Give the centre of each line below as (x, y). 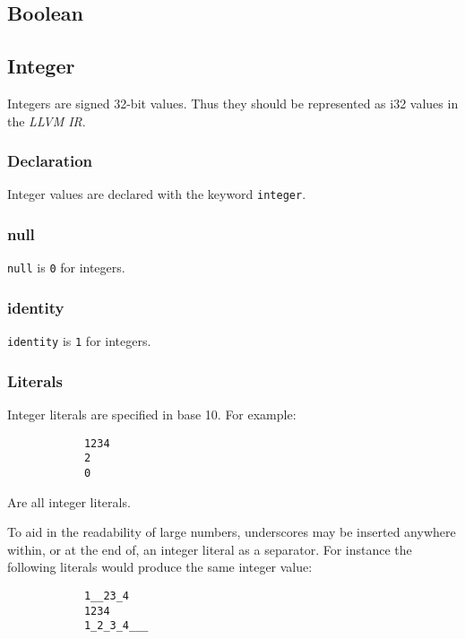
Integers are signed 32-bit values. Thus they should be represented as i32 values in (233, 103)
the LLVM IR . (47, 121)
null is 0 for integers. (66, 268)
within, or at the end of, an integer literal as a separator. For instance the (210, 549)
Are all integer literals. (69, 501)
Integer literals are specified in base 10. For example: (152, 414)
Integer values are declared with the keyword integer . (157, 194)
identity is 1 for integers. (79, 341)
